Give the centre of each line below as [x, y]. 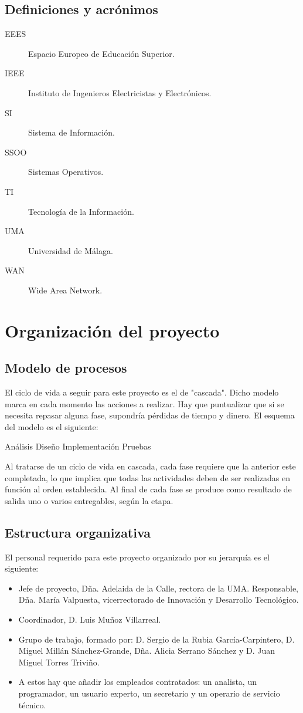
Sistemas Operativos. [66, 172]
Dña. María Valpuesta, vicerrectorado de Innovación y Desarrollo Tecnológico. [159, 599]
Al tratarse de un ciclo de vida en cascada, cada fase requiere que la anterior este [150, 466]
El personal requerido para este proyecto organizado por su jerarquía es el [137, 557]
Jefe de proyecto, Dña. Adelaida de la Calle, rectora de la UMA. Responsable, [159, 588]
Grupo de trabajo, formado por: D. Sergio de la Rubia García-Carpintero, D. [156, 639]
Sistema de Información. [72, 132]
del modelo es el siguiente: [52, 426]
